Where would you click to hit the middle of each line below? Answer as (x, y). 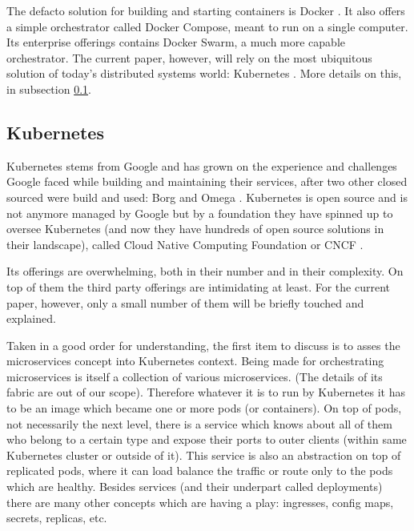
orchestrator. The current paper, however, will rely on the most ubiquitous (189, 57)
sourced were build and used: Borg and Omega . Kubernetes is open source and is (207, 197)
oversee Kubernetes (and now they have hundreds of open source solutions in (195, 229)
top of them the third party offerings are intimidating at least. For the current (198, 286)
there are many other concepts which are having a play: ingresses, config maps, (200, 502)
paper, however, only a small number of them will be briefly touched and (185, 302)
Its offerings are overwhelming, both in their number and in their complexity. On (205, 271)
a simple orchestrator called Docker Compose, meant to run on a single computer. (207, 26)
